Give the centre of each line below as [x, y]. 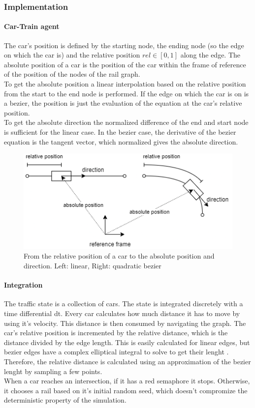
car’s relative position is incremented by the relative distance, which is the [116, 333]
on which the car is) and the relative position [72, 55]
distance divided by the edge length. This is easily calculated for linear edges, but [127, 342]
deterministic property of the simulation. [65, 400]
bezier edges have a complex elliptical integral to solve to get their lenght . [116, 352]
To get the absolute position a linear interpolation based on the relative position [125, 84]
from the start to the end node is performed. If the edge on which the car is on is [127, 93]
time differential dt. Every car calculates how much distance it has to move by [122, 313]
